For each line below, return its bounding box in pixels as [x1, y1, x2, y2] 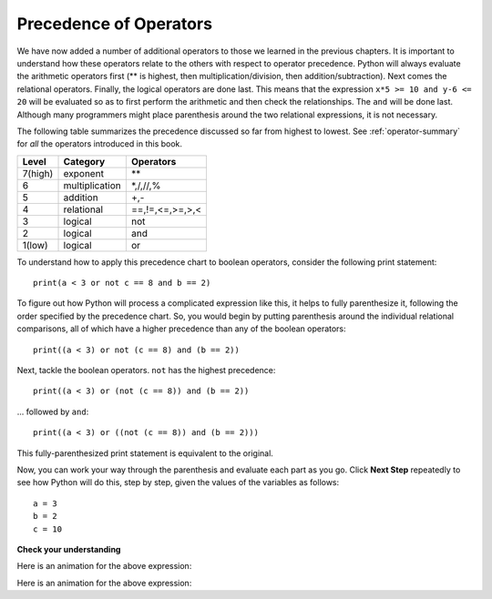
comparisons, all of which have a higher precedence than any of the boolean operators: [16, 323, 346, 334]
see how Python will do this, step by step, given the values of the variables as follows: [16, 477, 340, 488]
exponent [63, 167, 105, 179]
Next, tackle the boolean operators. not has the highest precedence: [16, 365, 276, 376]
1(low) [22, 239, 49, 251]
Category [63, 155, 106, 168]
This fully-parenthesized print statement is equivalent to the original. [16, 447, 273, 459]
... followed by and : [16, 406, 89, 417]
